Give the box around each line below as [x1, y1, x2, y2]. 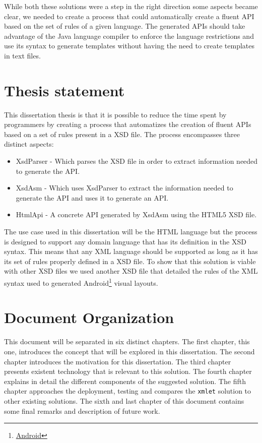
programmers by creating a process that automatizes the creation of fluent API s [4, 119, 251, 130]
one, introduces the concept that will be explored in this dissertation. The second [4, 346, 255, 356]
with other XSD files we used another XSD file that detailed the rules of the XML [4, 266, 258, 276]
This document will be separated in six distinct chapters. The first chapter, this [4, 336, 250, 347]
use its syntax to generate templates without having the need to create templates [4, 40, 255, 51]
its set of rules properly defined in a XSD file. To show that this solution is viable [4, 256, 256, 266]
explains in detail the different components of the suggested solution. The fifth [4, 375, 246, 386]
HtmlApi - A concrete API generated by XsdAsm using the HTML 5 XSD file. [16, 209, 257, 220]
